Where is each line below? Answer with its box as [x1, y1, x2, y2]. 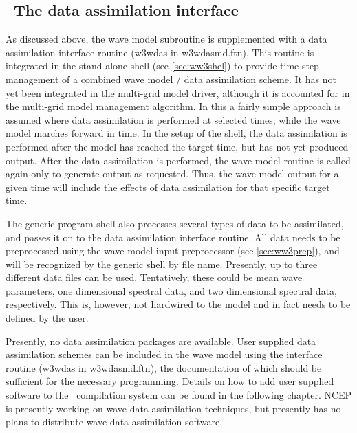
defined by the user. [6, 311, 89, 325]
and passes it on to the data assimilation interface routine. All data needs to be [6, 230, 340, 244]
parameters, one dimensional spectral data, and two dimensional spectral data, [6, 283, 337, 298]
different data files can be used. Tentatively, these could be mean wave [6, 270, 303, 285]
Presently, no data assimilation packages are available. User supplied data [6, 333, 316, 348]
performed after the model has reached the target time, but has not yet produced [6, 139, 349, 153]
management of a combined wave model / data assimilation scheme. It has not [6, 71, 336, 86]
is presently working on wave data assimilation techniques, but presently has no [6, 401, 341, 415]
